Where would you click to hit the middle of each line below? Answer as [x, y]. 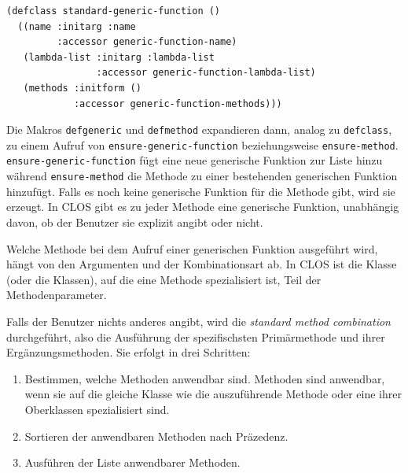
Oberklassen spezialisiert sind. [97, 409]
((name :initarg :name [77, 26]
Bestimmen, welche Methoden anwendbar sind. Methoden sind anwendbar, [205, 378]
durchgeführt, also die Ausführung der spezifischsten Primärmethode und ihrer [196, 336]
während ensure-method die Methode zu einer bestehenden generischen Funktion [202, 176]
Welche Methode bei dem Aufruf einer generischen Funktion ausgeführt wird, [192, 248]
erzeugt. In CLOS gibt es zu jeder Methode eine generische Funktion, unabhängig [203, 207]
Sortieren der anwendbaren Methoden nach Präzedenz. [156, 436]
